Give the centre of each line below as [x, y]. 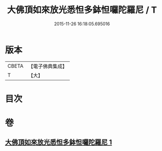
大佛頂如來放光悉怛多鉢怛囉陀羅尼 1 [59, 142]
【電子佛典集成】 [48, 66]
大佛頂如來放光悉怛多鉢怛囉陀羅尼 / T [82, 10]
